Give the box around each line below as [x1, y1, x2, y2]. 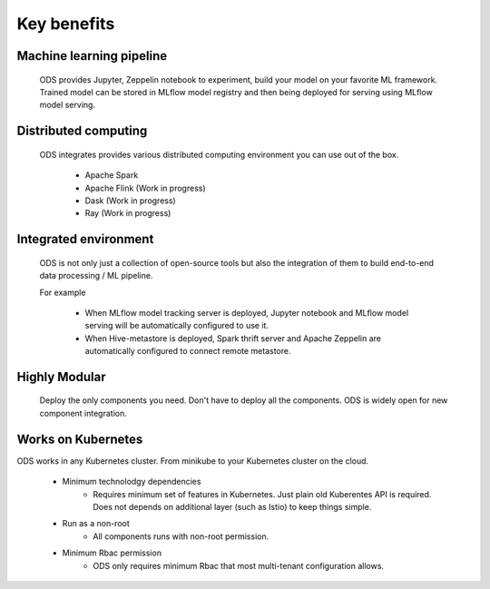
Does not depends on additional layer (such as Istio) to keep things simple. [93, 501, 372, 512]
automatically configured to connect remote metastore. [84, 346, 291, 357]
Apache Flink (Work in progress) [84, 182, 206, 193]
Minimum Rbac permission [62, 547, 162, 558]
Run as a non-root [62, 518, 131, 529]
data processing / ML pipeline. [39, 270, 153, 281]
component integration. [39, 407, 127, 418]
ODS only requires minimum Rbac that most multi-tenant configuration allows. [93, 560, 385, 571]
